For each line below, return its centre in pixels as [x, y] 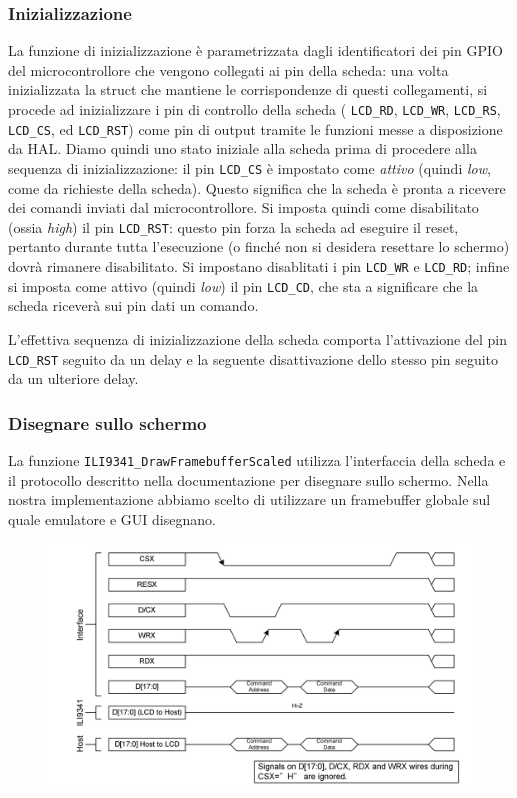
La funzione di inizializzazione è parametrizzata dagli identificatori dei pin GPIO [255, 50]
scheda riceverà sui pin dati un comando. [133, 305]
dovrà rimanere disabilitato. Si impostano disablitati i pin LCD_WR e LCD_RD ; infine [259, 266]
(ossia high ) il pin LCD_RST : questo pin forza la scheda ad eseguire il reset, [233, 226]
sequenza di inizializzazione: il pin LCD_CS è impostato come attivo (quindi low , [249, 167]
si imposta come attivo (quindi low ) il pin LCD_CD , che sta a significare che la [243, 285]
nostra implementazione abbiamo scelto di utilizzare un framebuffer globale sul [249, 499]
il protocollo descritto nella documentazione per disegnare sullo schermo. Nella [248, 479]
